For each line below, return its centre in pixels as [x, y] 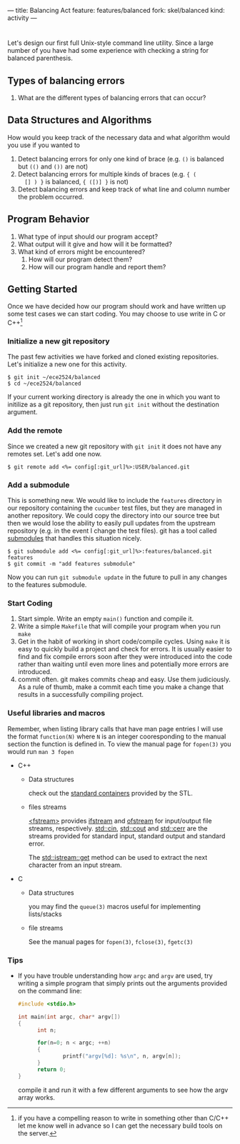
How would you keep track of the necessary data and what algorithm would [119, 137]
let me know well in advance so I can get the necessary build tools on [120, 1125]
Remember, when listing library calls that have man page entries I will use [115, 728]
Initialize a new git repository [59, 341]
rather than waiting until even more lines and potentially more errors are [123, 664]
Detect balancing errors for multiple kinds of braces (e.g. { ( [107, 174]
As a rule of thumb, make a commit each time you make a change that [120, 687]
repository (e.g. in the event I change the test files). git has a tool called [112, 531]
